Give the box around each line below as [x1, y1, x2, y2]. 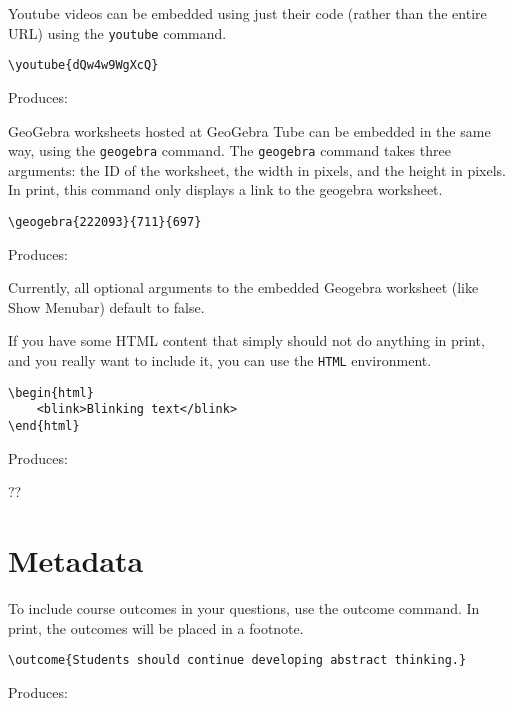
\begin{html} [8, 385, 94, 400]
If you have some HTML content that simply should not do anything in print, [8, 330, 485, 351]
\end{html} [8, 418, 80, 433]
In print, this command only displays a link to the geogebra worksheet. [8, 179, 443, 200]
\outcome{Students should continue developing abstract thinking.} [8, 653, 467, 668]
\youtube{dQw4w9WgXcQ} [8, 58, 159, 73]
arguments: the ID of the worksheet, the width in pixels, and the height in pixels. [8, 159, 506, 180]
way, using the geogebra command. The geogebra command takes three [8, 140, 451, 161]
